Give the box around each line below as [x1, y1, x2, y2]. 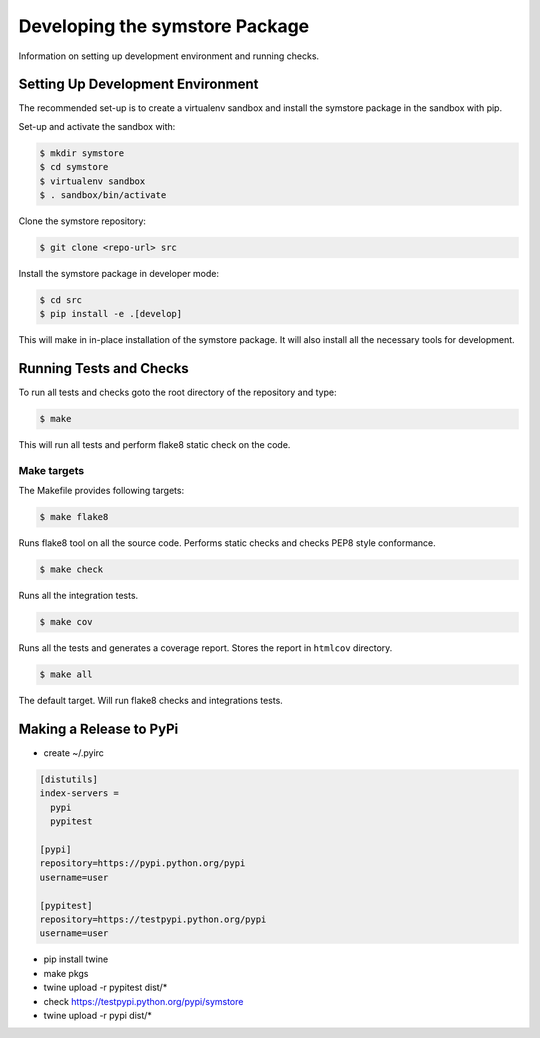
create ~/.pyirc [43, 747, 105, 759]
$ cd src [39, 294, 83, 305]
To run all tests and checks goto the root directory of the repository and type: [18, 386, 337, 399]
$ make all [39, 669, 93, 680]
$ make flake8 [39, 511, 109, 523]
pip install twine [43, 953, 109, 965]
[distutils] [39, 774, 99, 785]
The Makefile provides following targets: [18, 485, 185, 497]
